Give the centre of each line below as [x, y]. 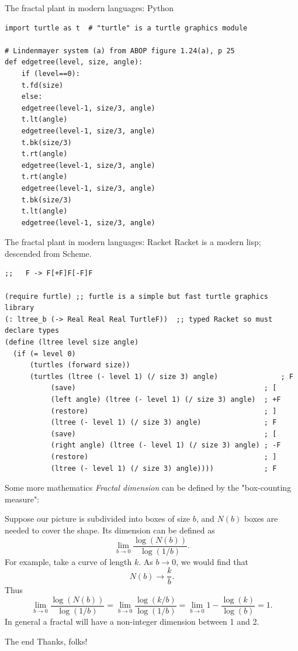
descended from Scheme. [48, 253]
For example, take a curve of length [68, 561]
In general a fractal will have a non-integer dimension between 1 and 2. [132, 621]
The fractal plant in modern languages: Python [89, 8]
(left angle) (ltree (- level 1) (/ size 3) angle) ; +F [166, 399]
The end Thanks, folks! [46, 641]
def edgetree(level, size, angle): [74, 62]
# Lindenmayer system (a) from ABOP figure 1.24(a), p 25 [120, 51]
